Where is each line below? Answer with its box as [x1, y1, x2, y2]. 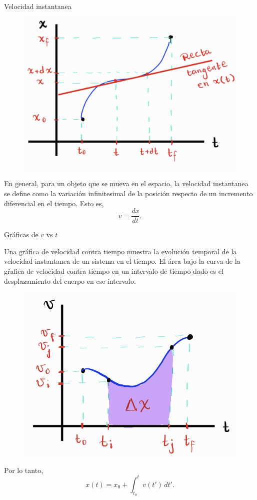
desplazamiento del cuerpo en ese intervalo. [4, 275, 136, 286]
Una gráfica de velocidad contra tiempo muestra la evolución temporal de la [4, 246, 237, 256]
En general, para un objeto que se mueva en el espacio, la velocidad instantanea [4, 178, 248, 189]
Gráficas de [4, 229, 38, 240]
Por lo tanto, [4, 464, 43, 475]
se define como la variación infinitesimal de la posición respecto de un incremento [4, 188, 253, 199]
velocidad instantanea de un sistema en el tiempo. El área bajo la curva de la [4, 256, 240, 266]
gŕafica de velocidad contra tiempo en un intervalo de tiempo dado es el [4, 266, 223, 276]
